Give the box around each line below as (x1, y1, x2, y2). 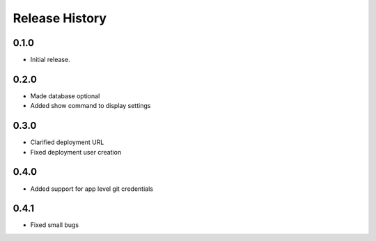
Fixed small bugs (30, 221, 79, 229)
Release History (13, 10, 107, 26)
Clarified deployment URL (30, 138, 104, 146)
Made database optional (30, 91, 100, 100)
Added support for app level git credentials (30, 185, 153, 193)
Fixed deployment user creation (30, 148, 122, 156)
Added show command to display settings (30, 102, 151, 110)
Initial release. (30, 56, 70, 64)
